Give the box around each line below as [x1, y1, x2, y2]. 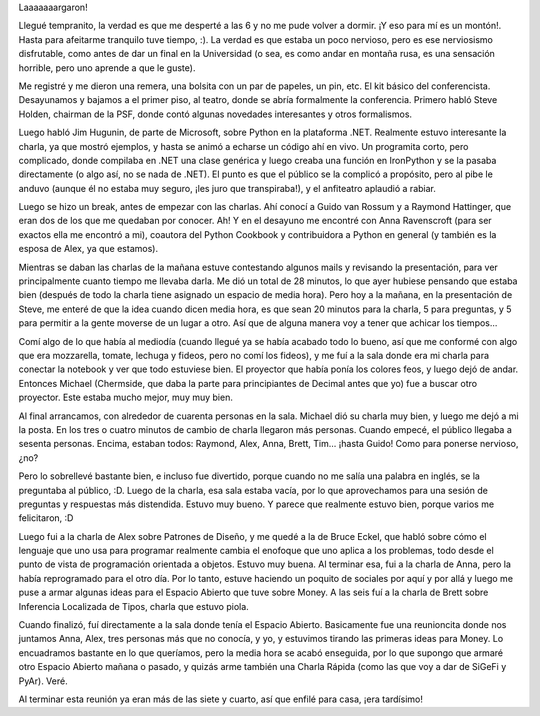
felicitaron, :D [18, 512, 74, 524]
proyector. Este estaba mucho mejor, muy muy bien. [18, 391, 234, 404]
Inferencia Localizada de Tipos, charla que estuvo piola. [18, 600, 249, 612]
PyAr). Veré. [18, 675, 69, 687]
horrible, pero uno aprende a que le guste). [18, 61, 196, 74]
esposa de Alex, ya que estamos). [18, 243, 159, 255]
